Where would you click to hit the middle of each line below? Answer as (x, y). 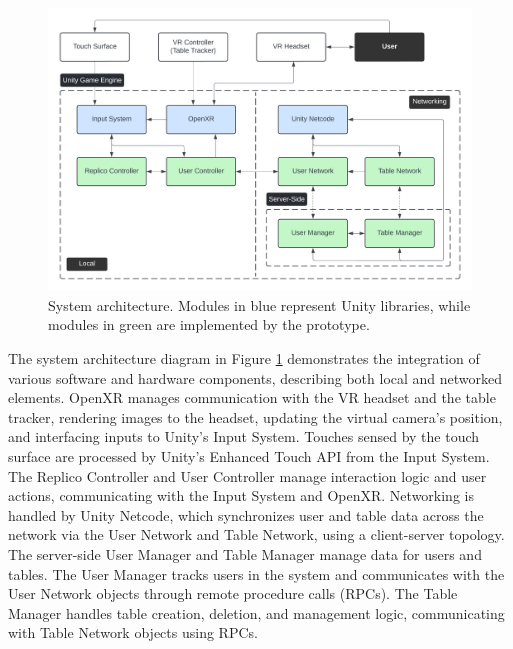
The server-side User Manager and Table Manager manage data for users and (245, 553)
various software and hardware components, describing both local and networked (255, 377)
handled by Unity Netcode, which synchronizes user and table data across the (246, 514)
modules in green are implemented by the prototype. (209, 324)
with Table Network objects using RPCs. (133, 632)
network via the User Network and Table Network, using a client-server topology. (256, 534)
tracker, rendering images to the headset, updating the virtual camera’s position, (255, 416)
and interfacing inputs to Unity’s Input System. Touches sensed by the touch (244, 436)
